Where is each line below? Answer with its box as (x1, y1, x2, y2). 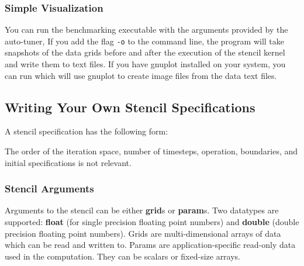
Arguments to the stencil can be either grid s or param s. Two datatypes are (5, 204, 279, 216)
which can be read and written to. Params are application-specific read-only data (5, 239, 296, 251)
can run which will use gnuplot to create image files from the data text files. (5, 69, 277, 81)
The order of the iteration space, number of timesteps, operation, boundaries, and (5, 145, 298, 157)
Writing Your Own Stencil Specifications (5, 98, 255, 116)
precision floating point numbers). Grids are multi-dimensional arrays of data (5, 227, 281, 239)
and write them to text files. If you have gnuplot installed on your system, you (5, 58, 286, 70)
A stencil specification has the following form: (5, 125, 168, 137)
